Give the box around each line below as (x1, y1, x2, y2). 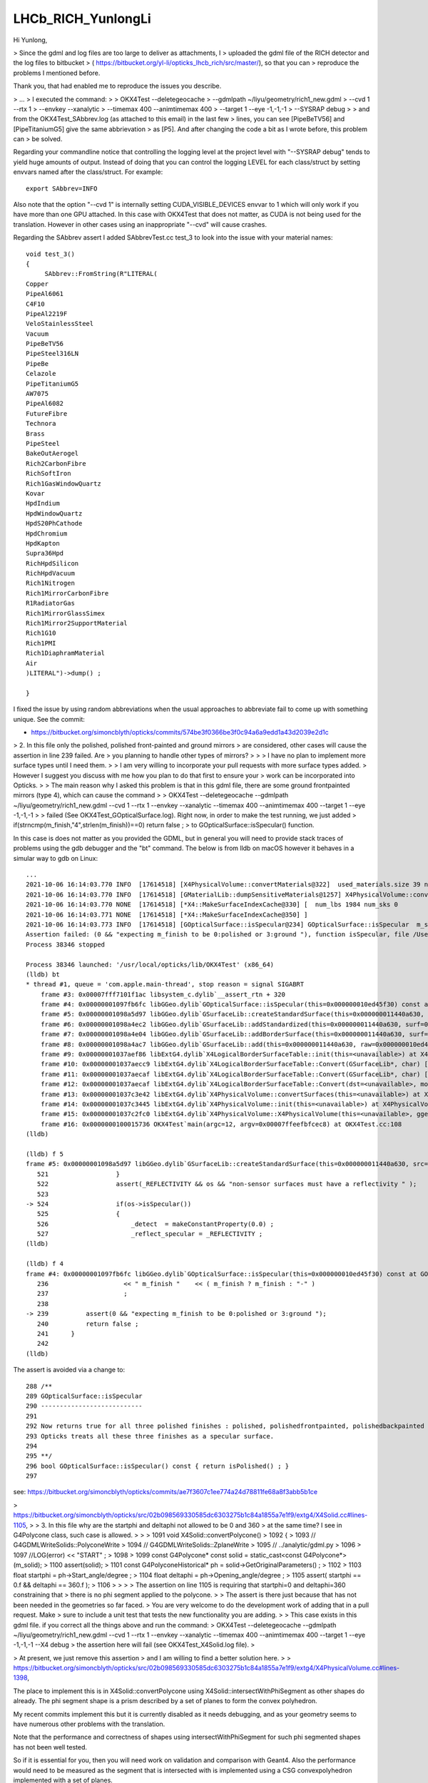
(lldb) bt (26, 970, 60, 979)
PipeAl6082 (26, 399, 64, 408)
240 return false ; (36, 1319, 139, 1328)
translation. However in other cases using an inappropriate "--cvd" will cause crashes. (13, 220, 267, 228)
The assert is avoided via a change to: (13, 1366, 126, 1374)
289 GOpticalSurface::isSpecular (26, 1391, 143, 1400)
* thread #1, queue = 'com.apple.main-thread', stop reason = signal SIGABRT (26, 981, 305, 988)
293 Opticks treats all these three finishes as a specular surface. (26, 1432, 275, 1440)
